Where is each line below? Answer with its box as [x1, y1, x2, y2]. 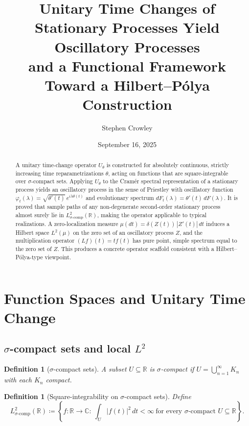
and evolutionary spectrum [86, 193, 154, 201]
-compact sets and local [10, 341, 131, 356]
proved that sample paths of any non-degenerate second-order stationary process [15, 202, 221, 211]
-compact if [160, 364, 194, 374]
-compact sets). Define [124, 391, 191, 401]
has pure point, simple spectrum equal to [132, 236, 237, 245]
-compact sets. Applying [31, 177, 93, 185]
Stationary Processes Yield [35, 17, 220, 37]
